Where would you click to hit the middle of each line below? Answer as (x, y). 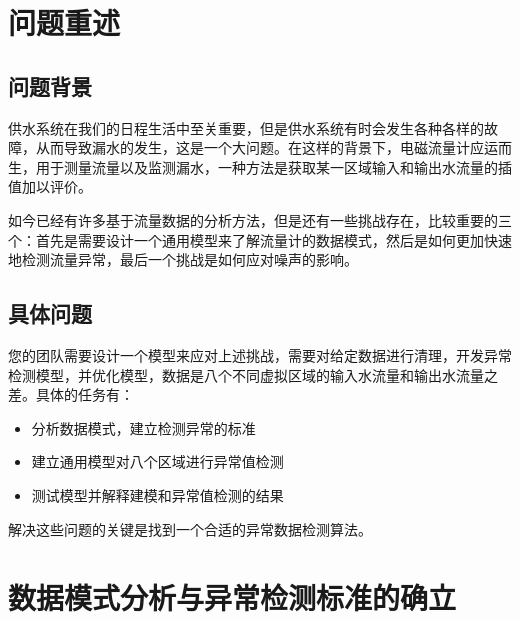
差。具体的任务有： (71, 394)
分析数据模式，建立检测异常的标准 (143, 427)
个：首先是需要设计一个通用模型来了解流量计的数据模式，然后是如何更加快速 (260, 239)
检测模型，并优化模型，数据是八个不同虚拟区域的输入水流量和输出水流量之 (253, 374)
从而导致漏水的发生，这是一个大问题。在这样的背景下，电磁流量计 (252, 147)
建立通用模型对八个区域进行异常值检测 (157, 461)
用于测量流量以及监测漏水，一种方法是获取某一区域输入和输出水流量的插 (273, 166)
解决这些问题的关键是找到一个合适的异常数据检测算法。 (190, 528)
